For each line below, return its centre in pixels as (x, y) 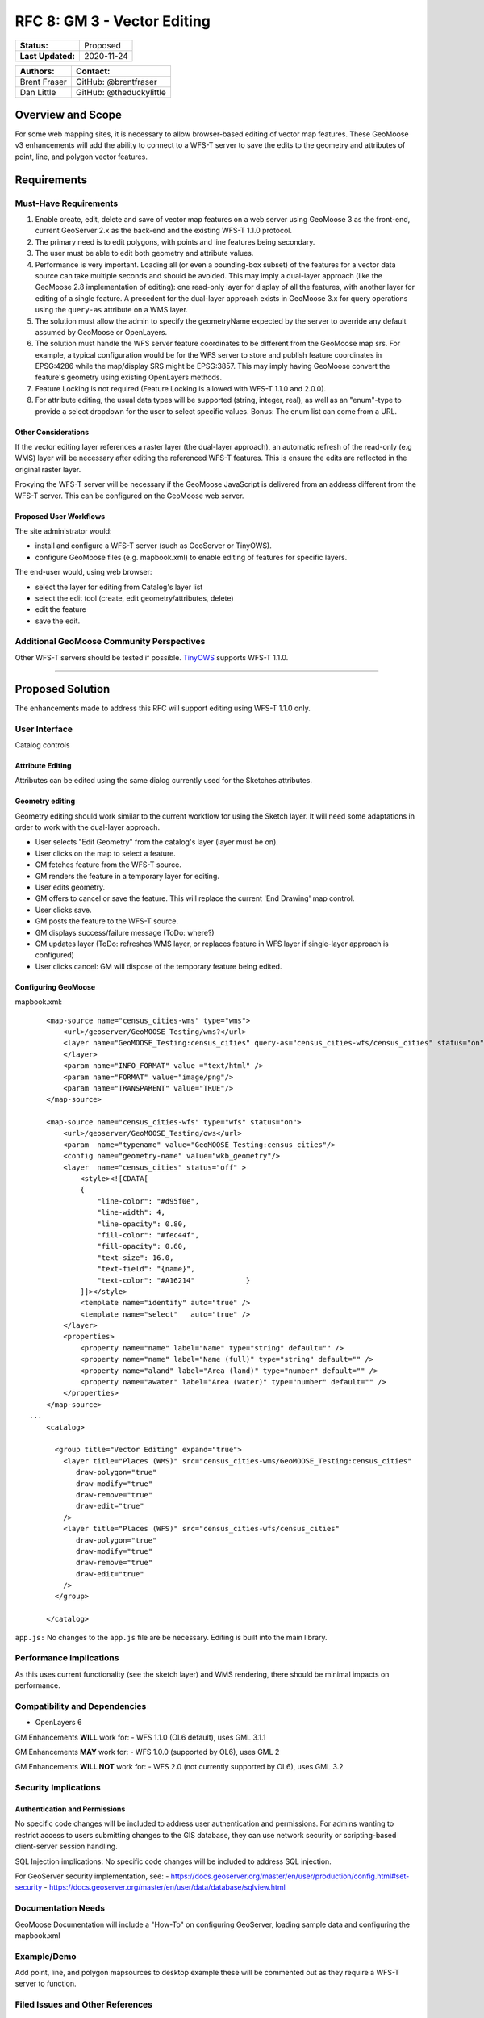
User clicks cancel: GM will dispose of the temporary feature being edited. (159, 966)
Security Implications (58, 1788)
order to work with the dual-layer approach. (88, 827)
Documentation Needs (60, 1908)
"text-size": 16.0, (136, 1258)
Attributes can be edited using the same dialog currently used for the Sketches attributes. (163, 781)
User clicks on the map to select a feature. (106, 853)
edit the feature (60, 609)
